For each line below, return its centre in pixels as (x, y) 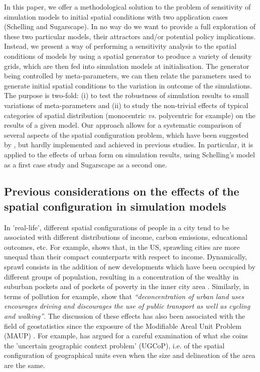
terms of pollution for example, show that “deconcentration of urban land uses (124, 296)
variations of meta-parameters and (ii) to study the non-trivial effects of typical (126, 105)
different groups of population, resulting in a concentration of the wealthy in (121, 276)
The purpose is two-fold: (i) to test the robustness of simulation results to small (126, 95)
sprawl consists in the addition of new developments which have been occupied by (130, 267)
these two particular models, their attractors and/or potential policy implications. (130, 36)
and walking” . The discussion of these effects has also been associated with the (125, 316)
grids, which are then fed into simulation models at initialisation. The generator (127, 66)
